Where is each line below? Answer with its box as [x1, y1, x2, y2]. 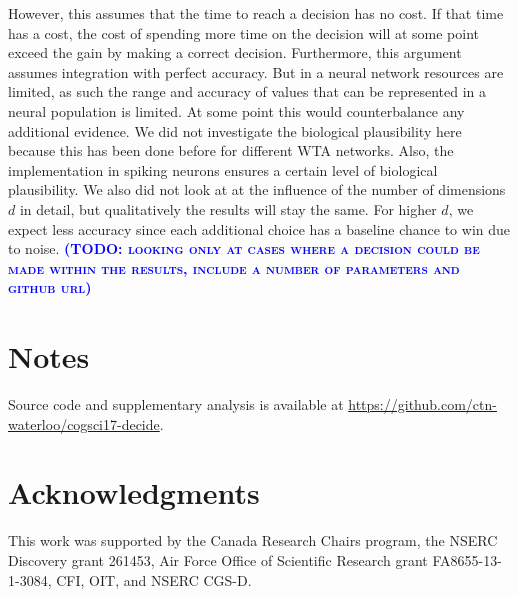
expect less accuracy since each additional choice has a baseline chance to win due [8, 218, 511, 239]
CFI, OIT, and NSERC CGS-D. [56, 569, 252, 590]
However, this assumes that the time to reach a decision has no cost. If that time [8, 3, 504, 23]
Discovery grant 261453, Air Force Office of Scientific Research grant [8, 549, 428, 570]
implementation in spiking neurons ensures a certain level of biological [8, 159, 438, 180]
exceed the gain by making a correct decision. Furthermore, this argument [8, 42, 462, 63]
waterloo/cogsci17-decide [8, 413, 160, 434]
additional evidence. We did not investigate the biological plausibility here [8, 120, 462, 141]
